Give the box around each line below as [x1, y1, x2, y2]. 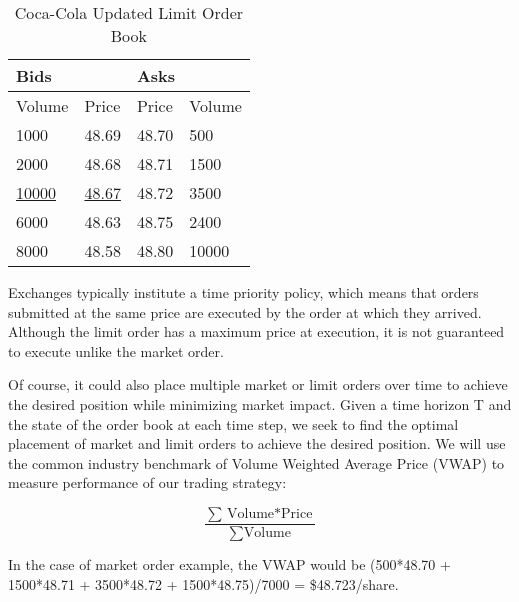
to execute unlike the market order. [8, 340, 224, 361]
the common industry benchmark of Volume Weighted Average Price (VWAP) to [8, 452, 505, 473]
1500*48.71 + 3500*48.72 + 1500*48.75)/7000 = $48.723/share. [8, 573, 399, 594]
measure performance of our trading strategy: [8, 472, 287, 493]
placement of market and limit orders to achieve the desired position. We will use [8, 433, 506, 454]
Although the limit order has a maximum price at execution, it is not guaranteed [8, 321, 505, 342]
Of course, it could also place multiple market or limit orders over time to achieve [8, 374, 508, 395]
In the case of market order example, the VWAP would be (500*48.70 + [8, 554, 451, 574]
